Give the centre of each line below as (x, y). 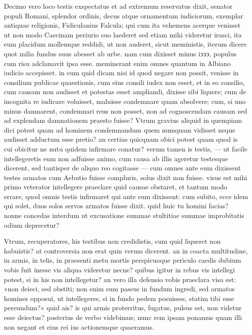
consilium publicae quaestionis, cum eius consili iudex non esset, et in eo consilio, (124, 82)
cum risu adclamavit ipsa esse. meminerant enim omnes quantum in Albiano (117, 63)
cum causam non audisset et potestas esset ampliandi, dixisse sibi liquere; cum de (125, 92)
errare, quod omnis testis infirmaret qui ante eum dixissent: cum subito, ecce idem (126, 196)
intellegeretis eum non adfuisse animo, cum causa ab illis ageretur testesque (116, 158)
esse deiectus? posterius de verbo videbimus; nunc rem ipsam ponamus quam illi (123, 317)
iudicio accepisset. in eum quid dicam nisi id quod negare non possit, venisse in (121, 73)
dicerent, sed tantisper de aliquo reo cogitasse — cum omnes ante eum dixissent (122, 168)
